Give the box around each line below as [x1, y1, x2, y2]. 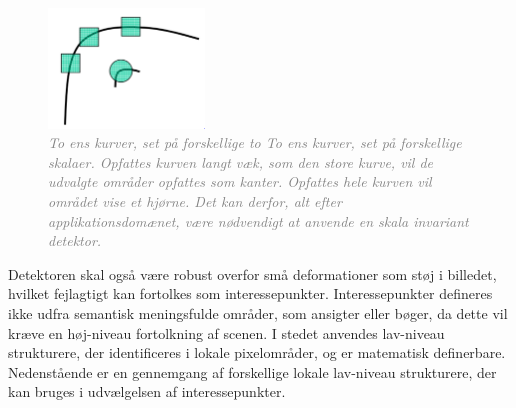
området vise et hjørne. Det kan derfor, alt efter [48, 191, 342, 211]
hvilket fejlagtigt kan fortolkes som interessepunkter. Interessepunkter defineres [8, 283, 493, 304]
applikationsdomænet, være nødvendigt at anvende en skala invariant [48, 210, 469, 231]
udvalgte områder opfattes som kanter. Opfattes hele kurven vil [48, 171, 432, 192]
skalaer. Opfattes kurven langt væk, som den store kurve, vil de [48, 151, 434, 172]
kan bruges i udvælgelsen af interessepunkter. [8, 381, 286, 402]
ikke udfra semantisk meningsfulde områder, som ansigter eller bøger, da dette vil [8, 302, 508, 323]
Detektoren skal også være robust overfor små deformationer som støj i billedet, [8, 263, 497, 284]
